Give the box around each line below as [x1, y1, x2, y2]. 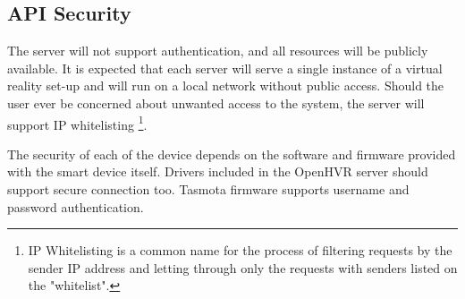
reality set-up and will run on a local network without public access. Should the [7, 76, 444, 95]
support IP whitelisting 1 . [7, 112, 148, 133]
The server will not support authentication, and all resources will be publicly [7, 41, 428, 60]
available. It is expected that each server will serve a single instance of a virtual [7, 58, 443, 77]
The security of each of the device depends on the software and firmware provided [7, 144, 456, 163]
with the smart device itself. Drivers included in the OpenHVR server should [7, 162, 428, 181]
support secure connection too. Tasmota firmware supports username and [7, 180, 410, 199]
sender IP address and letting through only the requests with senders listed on [28, 258, 458, 277]
